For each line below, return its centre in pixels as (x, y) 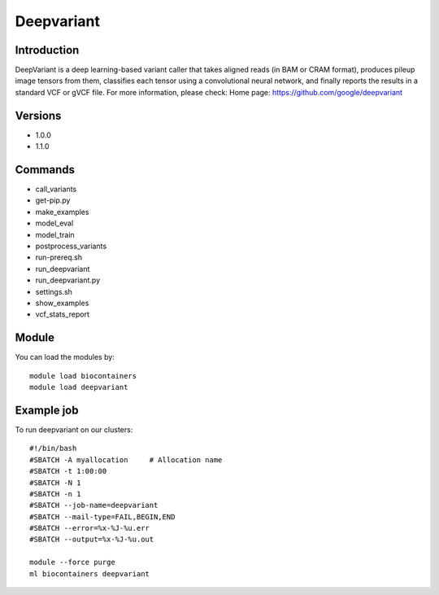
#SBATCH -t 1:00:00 (68, 471)
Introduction (47, 50)
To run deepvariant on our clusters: (74, 429)
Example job (47, 410)
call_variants (56, 189)
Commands (45, 170)
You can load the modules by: (65, 357)
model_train (55, 234)
